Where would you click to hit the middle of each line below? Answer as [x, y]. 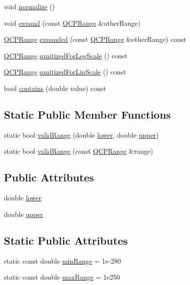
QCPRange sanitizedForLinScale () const [65, 72]
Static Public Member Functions [87, 114]
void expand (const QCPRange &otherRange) [72, 23]
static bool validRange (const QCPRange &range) [78, 151]
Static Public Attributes [66, 240]
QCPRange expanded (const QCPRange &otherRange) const [95, 39]
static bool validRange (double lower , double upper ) [81, 134]
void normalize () [30, 6]
